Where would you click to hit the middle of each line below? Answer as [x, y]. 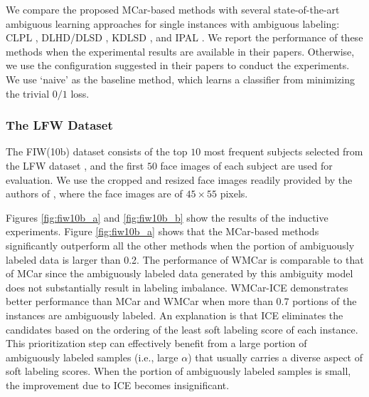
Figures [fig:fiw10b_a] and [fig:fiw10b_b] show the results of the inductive [167, 217]
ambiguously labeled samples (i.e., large [92, 357]
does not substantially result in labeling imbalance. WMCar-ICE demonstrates [177, 287]
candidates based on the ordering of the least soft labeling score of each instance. [182, 329]
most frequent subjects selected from [283, 151]
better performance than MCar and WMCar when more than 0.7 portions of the [181, 301]
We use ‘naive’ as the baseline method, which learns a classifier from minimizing [180, 79]
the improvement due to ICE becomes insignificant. [118, 385]
